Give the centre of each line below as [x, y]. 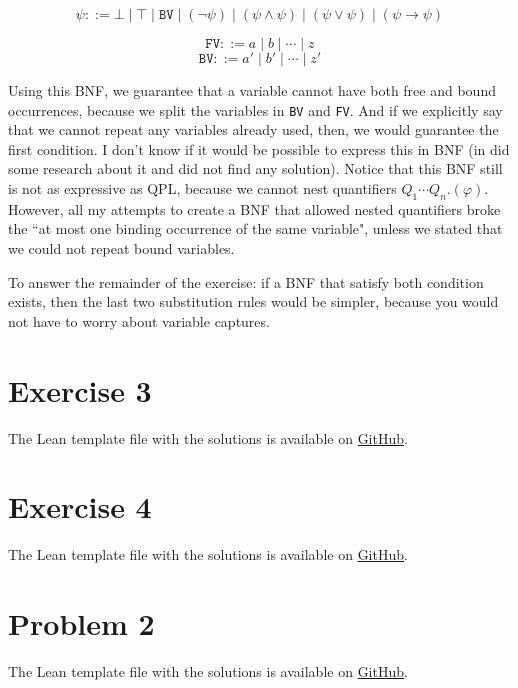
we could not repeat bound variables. [121, 248]
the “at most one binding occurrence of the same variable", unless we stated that [255, 228]
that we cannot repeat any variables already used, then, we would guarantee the [253, 129]
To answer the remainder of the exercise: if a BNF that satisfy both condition [246, 281]
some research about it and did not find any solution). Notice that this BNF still [255, 168]
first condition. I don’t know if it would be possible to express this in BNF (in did [259, 148]
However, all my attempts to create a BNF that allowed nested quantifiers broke [254, 208]
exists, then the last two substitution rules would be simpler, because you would [253, 301]
